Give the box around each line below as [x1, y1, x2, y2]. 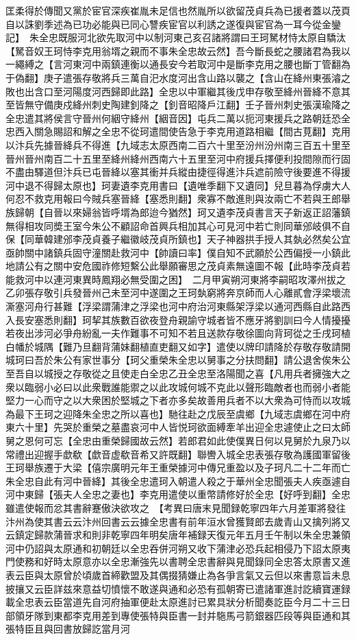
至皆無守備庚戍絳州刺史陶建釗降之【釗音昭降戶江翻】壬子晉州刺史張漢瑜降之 [5, 97, 351, 112]
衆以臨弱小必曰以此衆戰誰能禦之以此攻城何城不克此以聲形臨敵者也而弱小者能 [5, 379, 351, 394]
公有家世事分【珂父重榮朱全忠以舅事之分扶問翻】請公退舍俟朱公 [62, 353, 351, 367]
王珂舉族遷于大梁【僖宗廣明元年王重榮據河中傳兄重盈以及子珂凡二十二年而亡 [5, 460, 351, 475]
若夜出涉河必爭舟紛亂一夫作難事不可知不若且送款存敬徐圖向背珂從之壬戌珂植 [5, 326, 351, 340]
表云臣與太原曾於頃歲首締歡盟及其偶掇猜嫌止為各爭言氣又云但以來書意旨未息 [5, 567, 351, 582]
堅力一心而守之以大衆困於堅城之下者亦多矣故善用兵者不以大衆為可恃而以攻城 [5, 393, 351, 407]
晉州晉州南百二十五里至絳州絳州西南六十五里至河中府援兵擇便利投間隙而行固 [5, 151, 351, 165]
